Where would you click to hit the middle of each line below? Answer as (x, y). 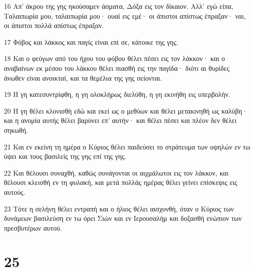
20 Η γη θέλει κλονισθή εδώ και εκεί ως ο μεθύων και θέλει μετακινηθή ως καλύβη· (126, 110)
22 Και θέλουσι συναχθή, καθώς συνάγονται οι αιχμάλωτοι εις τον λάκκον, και (116, 172)
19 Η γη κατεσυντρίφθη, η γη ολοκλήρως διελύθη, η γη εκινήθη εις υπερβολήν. (117, 94)
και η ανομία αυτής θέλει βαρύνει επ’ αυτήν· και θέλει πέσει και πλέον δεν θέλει (120, 120)
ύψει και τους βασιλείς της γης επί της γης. (65, 156)
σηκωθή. (16, 130)
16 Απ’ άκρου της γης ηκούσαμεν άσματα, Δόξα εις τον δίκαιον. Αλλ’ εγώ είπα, (119, 6)
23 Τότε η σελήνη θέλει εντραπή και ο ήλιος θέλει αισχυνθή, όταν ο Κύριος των (119, 208)
